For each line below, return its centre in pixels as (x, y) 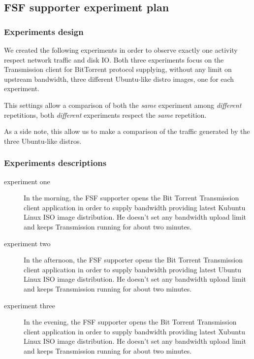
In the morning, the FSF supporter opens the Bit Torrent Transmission (131, 198)
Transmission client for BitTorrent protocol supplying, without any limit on (118, 69)
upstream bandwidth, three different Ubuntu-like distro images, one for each (119, 79)
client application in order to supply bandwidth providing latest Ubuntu (133, 269)
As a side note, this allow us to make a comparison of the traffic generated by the (127, 131)
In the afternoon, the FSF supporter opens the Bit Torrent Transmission (133, 260)
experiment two (27, 243)
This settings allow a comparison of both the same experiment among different (123, 105)
